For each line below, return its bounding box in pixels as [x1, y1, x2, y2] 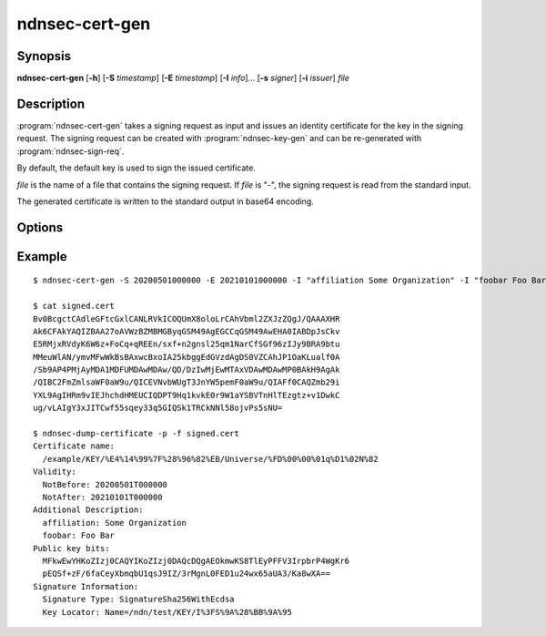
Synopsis [16, 48, 72, 64]
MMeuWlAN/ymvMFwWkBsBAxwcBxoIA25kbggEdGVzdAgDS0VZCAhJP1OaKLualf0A [33, 352, 340, 362]
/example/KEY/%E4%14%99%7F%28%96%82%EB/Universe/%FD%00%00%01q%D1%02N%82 [42, 454, 379, 464]
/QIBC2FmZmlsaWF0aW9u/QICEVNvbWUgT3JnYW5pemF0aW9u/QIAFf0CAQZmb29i [33, 377, 340, 387]
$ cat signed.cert [33, 301, 116, 312]
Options [16, 220, 64, 235]
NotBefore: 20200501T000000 [42, 479, 168, 489]
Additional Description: [33, 505, 144, 515]
